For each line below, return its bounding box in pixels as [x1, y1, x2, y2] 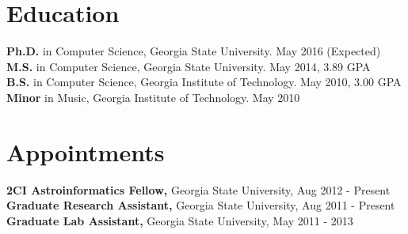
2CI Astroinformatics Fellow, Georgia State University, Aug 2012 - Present [6, 181, 391, 198]
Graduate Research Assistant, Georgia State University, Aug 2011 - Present [6, 197, 395, 213]
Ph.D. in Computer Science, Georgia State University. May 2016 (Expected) [6, 43, 381, 59]
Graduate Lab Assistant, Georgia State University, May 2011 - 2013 [6, 212, 353, 228]
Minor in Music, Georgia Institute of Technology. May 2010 [6, 89, 300, 105]
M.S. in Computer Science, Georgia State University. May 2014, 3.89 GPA [6, 58, 371, 74]
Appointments [6, 135, 165, 168]
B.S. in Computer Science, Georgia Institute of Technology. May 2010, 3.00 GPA [6, 74, 402, 90]
